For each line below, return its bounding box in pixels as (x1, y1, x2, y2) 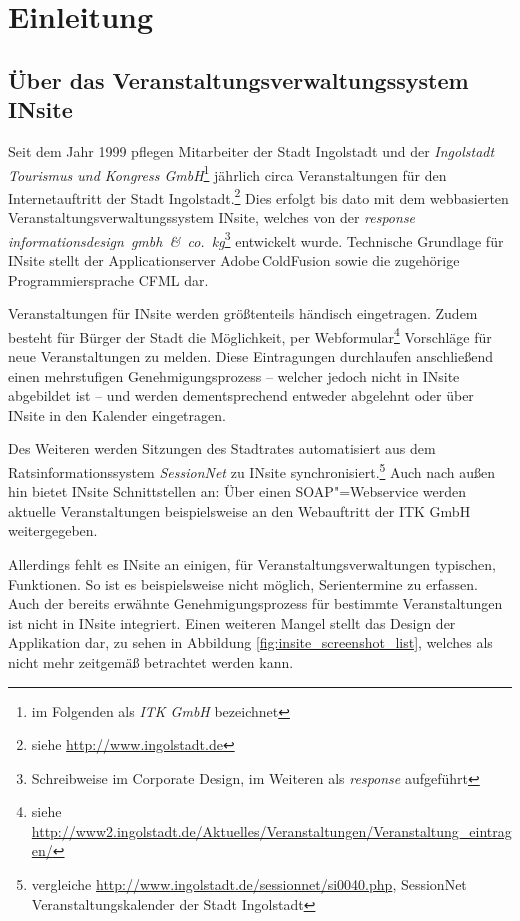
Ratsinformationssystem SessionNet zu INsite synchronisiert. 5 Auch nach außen (8, 458, 496, 482)
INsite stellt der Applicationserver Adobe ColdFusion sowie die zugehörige (8, 249, 460, 270)
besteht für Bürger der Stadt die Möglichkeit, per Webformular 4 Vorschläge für (8, 323, 492, 347)
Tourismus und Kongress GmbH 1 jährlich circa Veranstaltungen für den (8, 161, 447, 185)
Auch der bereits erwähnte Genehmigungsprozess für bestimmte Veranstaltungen (8, 593, 503, 614)
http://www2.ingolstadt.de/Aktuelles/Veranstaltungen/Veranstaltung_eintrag (31, 820, 512, 841)
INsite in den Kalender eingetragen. (8, 404, 226, 425)
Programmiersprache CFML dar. (8, 269, 209, 290)
